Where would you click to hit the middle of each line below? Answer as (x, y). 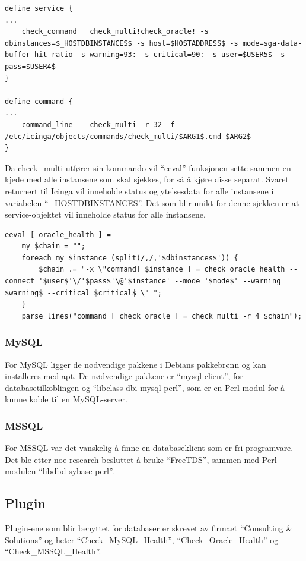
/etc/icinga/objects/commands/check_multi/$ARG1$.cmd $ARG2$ (128, 136)
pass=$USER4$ (30, 66)
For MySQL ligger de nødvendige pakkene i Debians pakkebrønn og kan (136, 364)
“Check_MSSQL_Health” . (53, 551)
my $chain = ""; (54, 246)
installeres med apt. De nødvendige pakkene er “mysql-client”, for (124, 376)
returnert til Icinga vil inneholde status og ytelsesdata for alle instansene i (139, 190)
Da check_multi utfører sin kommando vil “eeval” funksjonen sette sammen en (148, 167)
